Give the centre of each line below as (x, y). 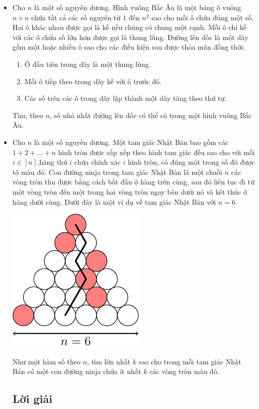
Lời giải (32, 399)
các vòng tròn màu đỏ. (184, 371)
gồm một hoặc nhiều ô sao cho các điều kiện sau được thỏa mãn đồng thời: (129, 47)
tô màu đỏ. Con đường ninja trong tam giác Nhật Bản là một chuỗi (117, 172)
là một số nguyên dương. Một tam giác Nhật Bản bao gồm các (131, 142)
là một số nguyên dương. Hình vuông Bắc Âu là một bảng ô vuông (138, 7)
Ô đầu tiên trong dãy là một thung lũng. (88, 64)
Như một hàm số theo (47, 361)
